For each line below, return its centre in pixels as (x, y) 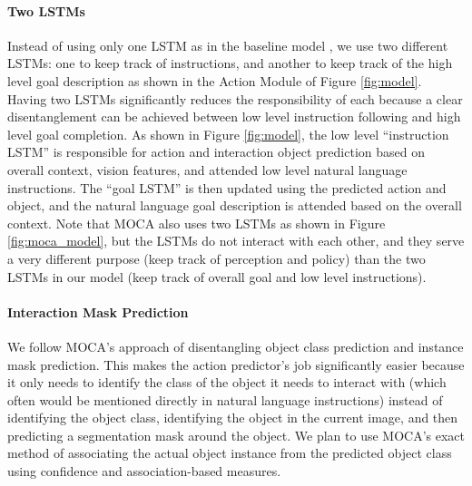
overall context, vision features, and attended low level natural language (207, 169)
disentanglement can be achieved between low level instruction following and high (234, 117)
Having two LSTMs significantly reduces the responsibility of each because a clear (235, 98)
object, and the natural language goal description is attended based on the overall (235, 205)
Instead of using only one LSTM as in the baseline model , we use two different (228, 45)
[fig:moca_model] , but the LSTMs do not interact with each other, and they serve (236, 241)
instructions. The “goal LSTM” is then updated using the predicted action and (227, 187)
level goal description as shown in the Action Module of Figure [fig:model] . (215, 80)
